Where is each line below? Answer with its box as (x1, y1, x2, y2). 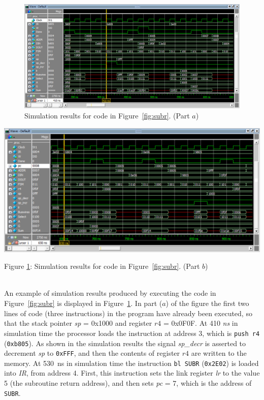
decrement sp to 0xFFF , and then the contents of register (4, 348, 180, 358)
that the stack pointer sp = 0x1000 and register (4, 318, 152, 328)
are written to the (191, 348, 247, 358)
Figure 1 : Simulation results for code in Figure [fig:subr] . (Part (4, 261, 200, 271)
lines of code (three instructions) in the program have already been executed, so (4, 307, 252, 318)
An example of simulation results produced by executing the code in (4, 288, 216, 298)
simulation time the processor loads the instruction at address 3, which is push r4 (4, 327, 260, 338)
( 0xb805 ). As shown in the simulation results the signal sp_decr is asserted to (4, 337, 246, 348)
